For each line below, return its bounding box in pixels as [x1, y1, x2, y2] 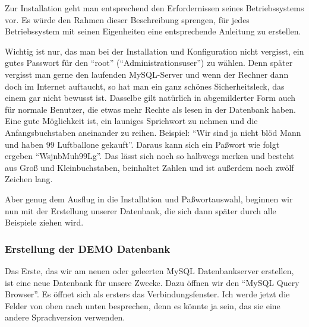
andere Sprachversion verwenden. [5, 311, 125, 323]
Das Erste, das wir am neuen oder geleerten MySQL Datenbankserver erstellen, [5, 264, 294, 277]
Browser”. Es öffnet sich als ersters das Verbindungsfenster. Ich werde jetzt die [5, 288, 290, 300]
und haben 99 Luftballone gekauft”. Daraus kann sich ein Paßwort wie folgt [5, 138, 280, 150]
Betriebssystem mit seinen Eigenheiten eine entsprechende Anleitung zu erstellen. [5, 25, 301, 37]
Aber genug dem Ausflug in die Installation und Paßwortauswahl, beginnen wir [5, 192, 293, 205]
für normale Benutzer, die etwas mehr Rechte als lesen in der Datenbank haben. [5, 103, 296, 115]
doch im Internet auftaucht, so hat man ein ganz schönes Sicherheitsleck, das [5, 80, 285, 92]
